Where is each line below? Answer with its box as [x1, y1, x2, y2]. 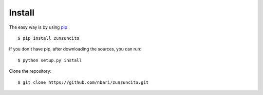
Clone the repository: [9, 68, 52, 74]
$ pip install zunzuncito [18, 35, 80, 41]
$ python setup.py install [18, 57, 82, 63]
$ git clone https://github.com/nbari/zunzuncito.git [18, 79, 149, 85]
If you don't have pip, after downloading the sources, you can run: [9, 46, 142, 52]
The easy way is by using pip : [9, 24, 69, 30]
